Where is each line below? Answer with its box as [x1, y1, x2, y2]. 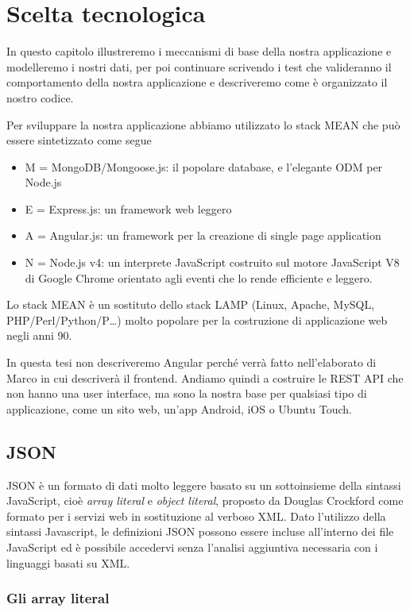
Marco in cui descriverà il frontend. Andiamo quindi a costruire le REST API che [6, 369, 404, 386]
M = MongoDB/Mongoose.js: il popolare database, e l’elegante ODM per [25, 158, 383, 175]
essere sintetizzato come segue [6, 132, 152, 148]
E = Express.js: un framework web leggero [25, 200, 232, 217]
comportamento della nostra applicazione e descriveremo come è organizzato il [6, 74, 388, 90]
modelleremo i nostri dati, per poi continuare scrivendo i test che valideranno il [6, 58, 392, 75]
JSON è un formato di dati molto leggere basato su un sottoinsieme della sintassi [6, 476, 401, 493]
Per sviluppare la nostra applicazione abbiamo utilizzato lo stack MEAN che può [6, 116, 400, 133]
